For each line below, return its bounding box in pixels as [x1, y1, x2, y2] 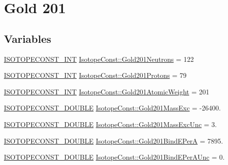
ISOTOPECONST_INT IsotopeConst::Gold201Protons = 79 [4, 70, 187, 80]
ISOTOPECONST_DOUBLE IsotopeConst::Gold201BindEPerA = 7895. [4, 135, 223, 146]
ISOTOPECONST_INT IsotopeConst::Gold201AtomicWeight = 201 [4, 86, 209, 96]
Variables [4, 31, 52, 46]
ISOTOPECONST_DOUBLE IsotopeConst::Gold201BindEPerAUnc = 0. [4, 152, 225, 162]
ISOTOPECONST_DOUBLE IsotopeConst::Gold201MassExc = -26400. [4, 103, 221, 113]
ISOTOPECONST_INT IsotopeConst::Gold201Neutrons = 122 [4, 54, 194, 64]
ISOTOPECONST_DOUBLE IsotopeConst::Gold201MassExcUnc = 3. [4, 119, 217, 129]
